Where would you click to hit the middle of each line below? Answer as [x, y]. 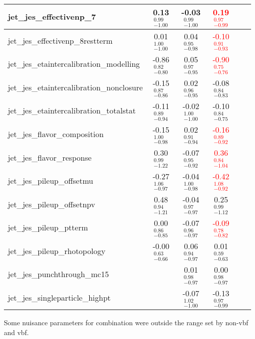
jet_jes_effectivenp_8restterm [60, 40]
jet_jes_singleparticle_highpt [59, 297]
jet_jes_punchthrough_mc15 [58, 274]
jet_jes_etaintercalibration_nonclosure [76, 87]
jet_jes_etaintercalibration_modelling [74, 64]
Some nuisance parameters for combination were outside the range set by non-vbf [126, 323]
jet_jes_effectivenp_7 [52, 17]
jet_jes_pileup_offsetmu [51, 181]
